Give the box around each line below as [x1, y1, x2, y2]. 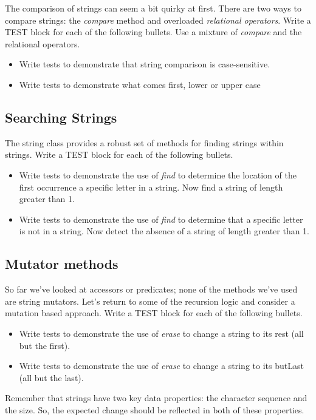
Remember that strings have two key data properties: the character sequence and [5, 391, 307, 404]
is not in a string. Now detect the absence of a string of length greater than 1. [19, 225, 310, 237]
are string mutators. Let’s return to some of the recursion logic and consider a [5, 294, 295, 307]
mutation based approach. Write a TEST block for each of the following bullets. [5, 307, 303, 319]
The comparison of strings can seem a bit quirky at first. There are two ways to [5, 2, 301, 14]
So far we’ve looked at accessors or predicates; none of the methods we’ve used [5, 283, 298, 296]
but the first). [19, 339, 70, 351]
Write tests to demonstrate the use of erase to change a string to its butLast [19, 359, 304, 372]
